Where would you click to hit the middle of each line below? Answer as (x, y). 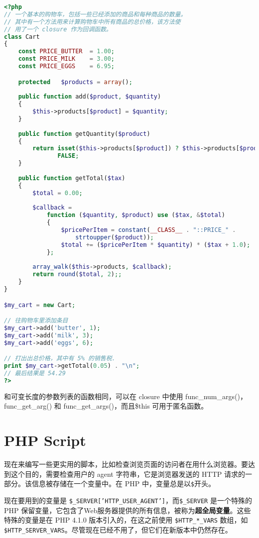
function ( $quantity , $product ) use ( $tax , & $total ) (136, 215)
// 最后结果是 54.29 (35, 373)
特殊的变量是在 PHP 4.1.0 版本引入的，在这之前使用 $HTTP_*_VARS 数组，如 (126, 520)
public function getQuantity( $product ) (84, 134)
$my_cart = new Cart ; (40, 305)
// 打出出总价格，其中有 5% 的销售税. (60, 359)
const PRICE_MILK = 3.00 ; (66, 59)
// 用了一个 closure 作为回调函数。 (58, 29)
